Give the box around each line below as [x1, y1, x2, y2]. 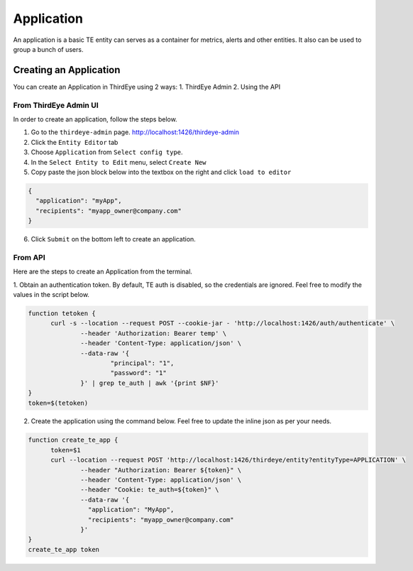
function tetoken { [28, 309, 96, 317]
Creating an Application [13, 64, 121, 76]
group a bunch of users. [13, 45, 84, 53]
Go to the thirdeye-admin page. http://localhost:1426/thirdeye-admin [31, 128, 240, 136]
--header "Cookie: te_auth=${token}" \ [80, 486, 219, 494]
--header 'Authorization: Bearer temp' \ [80, 329, 227, 337]
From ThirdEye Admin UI [13, 100, 99, 110]
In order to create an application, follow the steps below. [13, 114, 177, 124]
